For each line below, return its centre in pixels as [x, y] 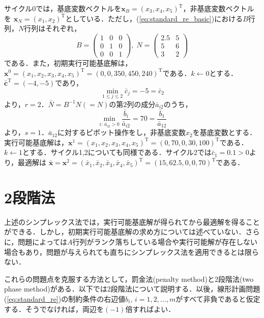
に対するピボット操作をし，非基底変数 [121, 132]
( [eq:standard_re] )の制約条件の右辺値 [65, 298]
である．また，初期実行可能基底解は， [68, 62]
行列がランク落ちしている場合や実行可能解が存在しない [165, 241]
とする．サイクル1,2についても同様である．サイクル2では [117, 152]
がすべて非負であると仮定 [218, 298]
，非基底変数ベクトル [218, 8]
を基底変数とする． [225, 132]
